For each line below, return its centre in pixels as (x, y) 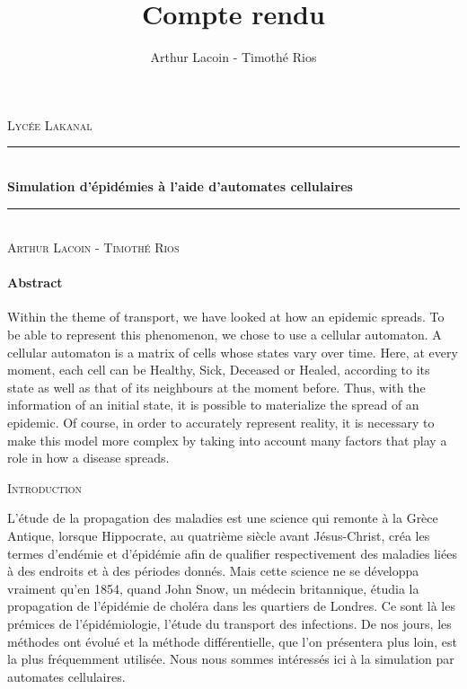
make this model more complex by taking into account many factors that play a (227, 440)
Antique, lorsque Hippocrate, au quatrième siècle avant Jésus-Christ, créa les (219, 536)
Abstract (35, 283)
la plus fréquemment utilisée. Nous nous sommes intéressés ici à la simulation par (231, 659)
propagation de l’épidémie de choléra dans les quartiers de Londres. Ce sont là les (231, 606)
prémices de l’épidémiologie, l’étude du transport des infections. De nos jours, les (229, 623)
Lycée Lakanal (50, 124)
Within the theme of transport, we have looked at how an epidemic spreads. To (226, 317)
